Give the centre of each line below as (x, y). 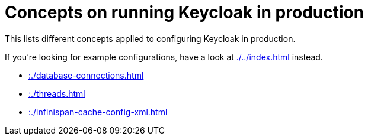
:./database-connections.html (86, 75)
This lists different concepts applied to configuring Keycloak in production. (150, 38)
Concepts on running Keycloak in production (185, 12)
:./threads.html (57, 93)
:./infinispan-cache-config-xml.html (98, 112)
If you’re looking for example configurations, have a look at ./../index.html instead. (164, 57)
